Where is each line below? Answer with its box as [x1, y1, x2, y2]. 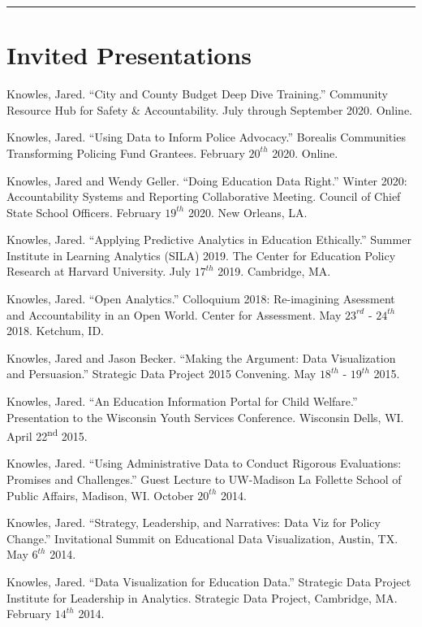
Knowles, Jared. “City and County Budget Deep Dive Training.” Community [6, 85, 388, 102]
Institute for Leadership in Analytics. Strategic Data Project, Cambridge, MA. [6, 589, 398, 606]
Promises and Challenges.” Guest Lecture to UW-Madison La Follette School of [6, 471, 402, 488]
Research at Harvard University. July [6, 263, 192, 280]
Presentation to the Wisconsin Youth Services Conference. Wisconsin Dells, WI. [6, 408, 404, 425]
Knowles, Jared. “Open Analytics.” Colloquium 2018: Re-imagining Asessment [6, 290, 395, 307]
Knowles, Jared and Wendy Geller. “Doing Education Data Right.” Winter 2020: [6, 172, 407, 189]
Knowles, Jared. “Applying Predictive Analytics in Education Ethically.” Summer [6, 231, 411, 248]
